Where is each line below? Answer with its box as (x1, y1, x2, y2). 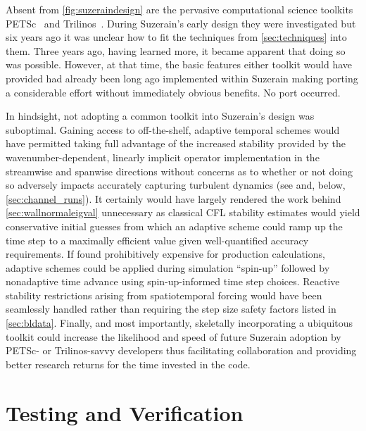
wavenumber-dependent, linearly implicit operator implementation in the (6, 149, 320, 164)
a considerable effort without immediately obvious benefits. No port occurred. (6, 85, 341, 99)
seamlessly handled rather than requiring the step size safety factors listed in (6, 301, 336, 316)
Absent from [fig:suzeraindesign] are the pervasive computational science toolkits (6, 2, 353, 16)
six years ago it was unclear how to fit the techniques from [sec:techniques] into (6, 30, 347, 44)
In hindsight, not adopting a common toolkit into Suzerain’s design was (6, 108, 315, 123)
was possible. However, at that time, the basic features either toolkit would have (6, 57, 353, 72)
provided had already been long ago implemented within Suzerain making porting (6, 70, 358, 85)
